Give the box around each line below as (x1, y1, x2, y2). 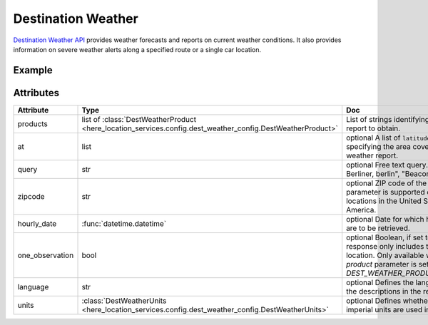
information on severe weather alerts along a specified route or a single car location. (13, 45, 262, 53)
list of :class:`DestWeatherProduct (81, 114, 196, 124)
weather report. (346, 150, 399, 160)
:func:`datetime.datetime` (81, 218, 167, 228)
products (17, 118, 48, 128)
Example (13, 64, 53, 76)
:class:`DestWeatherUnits (81, 296, 167, 306)
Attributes (13, 86, 60, 99)
